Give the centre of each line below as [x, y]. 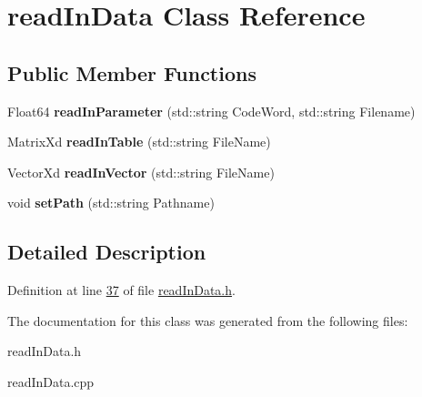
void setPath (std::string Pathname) [111, 203]
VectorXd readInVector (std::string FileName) [141, 172]
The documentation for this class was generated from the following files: [208, 320]
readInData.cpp [51, 381]
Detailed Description [107, 252]
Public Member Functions [132, 72]
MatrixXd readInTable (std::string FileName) [139, 142]
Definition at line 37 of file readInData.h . [121, 290]
